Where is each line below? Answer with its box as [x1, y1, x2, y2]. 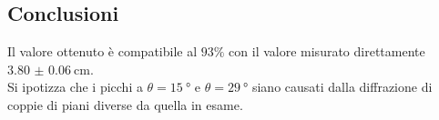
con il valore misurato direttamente [229, 42, 425, 61]
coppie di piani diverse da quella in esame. [7, 95, 243, 114]
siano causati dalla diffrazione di [251, 77, 433, 96]
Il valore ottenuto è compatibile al [7, 42, 198, 61]
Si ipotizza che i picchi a [7, 77, 143, 96]
